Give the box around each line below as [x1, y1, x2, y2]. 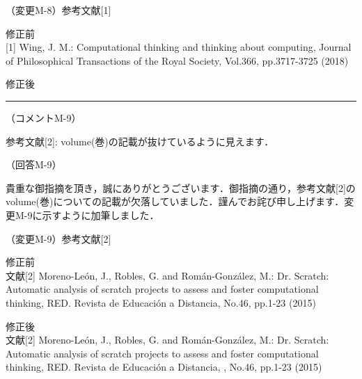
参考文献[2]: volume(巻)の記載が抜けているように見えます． [6, 134, 274, 148]
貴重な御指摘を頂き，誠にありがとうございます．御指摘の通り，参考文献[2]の [6, 180, 356, 195]
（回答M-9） [6, 157, 62, 172]
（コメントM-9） [6, 110, 81, 124]
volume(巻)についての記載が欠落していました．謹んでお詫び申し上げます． [6, 194, 345, 209]
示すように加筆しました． [42, 207, 159, 222]
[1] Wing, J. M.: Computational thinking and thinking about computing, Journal [6, 40, 352, 54]
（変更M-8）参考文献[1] [6, 3, 111, 17]
